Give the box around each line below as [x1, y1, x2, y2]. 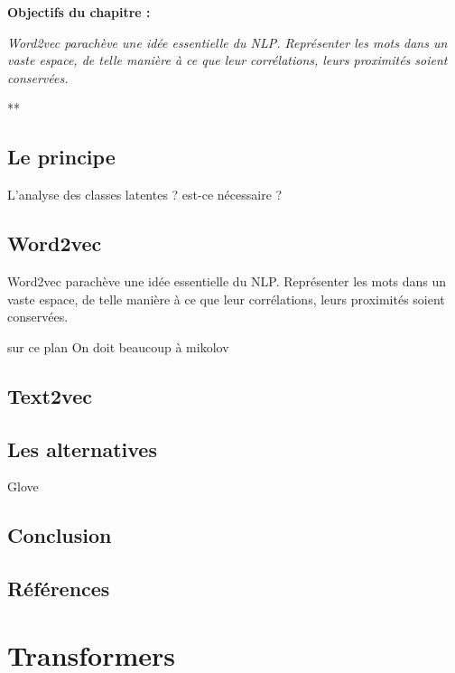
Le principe [7, 143, 116, 171]
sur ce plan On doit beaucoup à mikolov [7, 337, 229, 356]
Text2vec [7, 381, 92, 409]
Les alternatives [7, 435, 157, 463]
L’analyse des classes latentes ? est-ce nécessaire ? [7, 185, 283, 204]
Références [7, 575, 110, 603]
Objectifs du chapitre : [7, 3, 151, 21]
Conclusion [7, 521, 112, 549]
